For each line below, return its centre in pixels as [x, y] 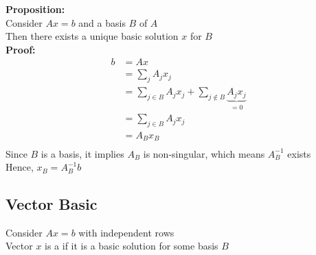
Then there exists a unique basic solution [92, 36]
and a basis [102, 22]
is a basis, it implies [82, 153]
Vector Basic [52, 204]
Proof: [21, 49]
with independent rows [126, 232]
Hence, [20, 167]
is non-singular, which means [204, 153]
